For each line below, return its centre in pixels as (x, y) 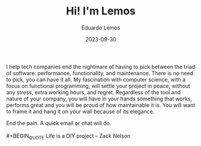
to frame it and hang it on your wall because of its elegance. (80, 111)
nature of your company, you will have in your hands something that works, (99, 99)
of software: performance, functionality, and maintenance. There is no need (100, 73)
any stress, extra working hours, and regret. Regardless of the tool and (94, 92)
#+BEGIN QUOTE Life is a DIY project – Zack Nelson (68, 136)
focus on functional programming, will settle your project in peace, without (98, 86)
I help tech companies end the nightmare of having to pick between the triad (101, 67)
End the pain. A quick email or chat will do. (59, 123)
